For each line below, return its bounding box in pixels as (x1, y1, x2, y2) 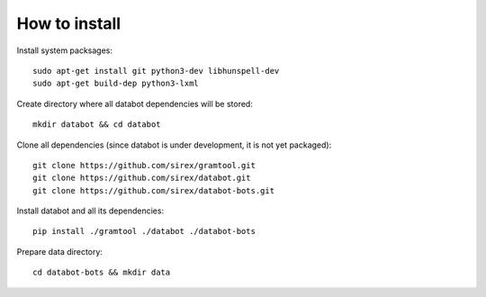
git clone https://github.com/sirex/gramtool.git (32, 160, 256, 170)
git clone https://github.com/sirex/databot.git (32, 173, 251, 184)
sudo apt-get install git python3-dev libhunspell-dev (32, 66, 280, 76)
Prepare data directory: (16, 246, 103, 256)
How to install (16, 13, 121, 33)
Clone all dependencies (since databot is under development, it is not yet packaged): (16, 139, 332, 150)
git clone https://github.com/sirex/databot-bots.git (32, 185, 274, 195)
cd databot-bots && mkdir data (32, 267, 171, 278)
